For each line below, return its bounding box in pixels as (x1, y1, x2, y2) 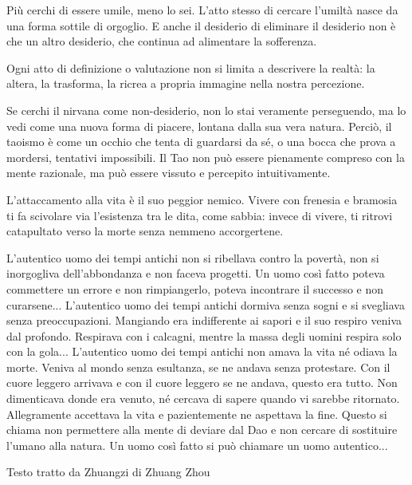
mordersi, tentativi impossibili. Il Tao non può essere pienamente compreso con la (6, 148, 405, 165)
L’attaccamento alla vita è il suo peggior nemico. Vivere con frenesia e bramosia (6, 191, 398, 207)
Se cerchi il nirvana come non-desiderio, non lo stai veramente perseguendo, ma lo (6, 101, 406, 118)
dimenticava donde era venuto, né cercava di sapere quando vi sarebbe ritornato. (6, 390, 400, 407)
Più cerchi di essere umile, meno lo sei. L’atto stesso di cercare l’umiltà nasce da (6, 2, 398, 18)
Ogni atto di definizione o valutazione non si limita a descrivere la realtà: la (6, 59, 375, 76)
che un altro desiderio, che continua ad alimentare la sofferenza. (6, 33, 317, 49)
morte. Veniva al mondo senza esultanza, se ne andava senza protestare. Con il (6, 358, 390, 375)
